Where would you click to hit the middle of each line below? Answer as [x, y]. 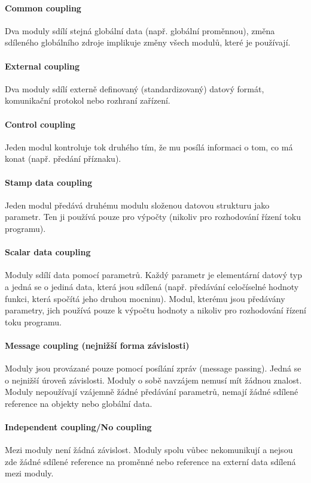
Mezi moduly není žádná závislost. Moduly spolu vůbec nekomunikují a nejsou [149, 450]
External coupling [42, 66]
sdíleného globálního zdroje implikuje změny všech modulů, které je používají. [148, 42]
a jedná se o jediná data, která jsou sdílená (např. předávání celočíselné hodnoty [152, 286]
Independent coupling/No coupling [78, 427]
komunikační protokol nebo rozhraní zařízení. [88, 100]
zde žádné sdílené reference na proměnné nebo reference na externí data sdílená [150, 461]
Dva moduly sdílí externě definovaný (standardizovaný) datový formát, [135, 88]
